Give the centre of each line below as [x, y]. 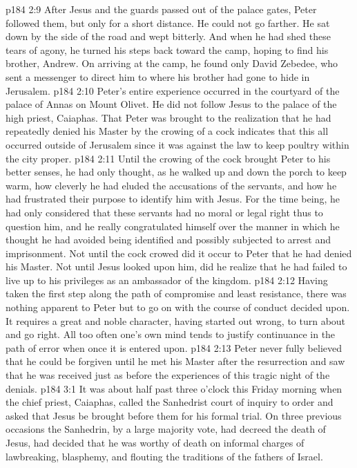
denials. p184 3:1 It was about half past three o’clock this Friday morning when [174, 388]
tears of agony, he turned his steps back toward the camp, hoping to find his [167, 49]
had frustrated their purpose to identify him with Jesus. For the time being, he [173, 199]
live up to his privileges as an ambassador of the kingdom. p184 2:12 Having [167, 280]
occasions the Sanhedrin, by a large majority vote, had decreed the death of [166, 429]
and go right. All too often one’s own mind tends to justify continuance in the [171, 334]
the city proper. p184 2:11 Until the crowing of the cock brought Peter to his [168, 158]
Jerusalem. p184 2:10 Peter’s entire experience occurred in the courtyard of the [173, 90]
